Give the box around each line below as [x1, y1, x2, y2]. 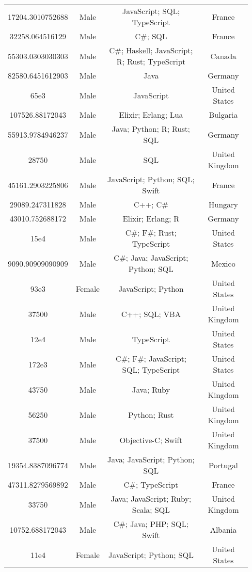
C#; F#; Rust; [125, 227, 177, 238]
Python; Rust [128, 409, 174, 420]
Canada [210, 50, 236, 62]
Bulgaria [209, 109, 238, 120]
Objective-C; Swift [119, 434, 183, 445]
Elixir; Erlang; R [123, 213, 179, 224]
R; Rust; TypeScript [116, 56, 186, 67]
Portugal [208, 459, 238, 471]
